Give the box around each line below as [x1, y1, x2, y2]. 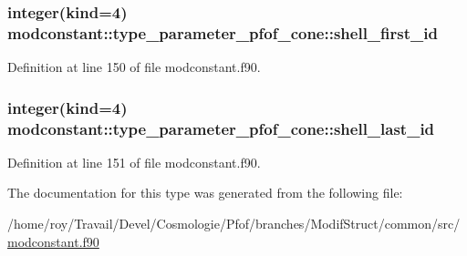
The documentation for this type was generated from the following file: [7, 183, 403, 202]
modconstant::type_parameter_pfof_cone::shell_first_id [7, 21, 438, 44]
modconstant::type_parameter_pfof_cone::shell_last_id [7, 117, 435, 139]
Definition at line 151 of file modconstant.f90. [7, 152, 261, 171]
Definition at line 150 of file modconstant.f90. [7, 57, 261, 77]
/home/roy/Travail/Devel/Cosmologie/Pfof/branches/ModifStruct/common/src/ [7, 214, 461, 233]
